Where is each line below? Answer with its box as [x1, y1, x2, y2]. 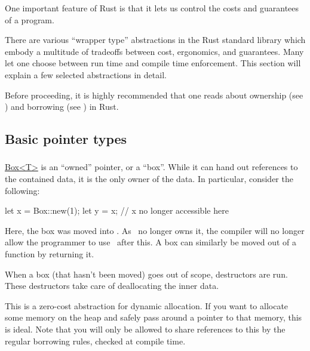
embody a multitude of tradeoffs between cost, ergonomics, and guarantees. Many [5, 45, 304, 57]
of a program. [5, 13, 54, 26]
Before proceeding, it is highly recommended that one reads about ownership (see [5, 88, 303, 101]
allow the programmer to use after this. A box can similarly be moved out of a [5, 236, 297, 248]
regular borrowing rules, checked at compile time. [5, 334, 186, 347]
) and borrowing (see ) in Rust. [5, 100, 119, 113]
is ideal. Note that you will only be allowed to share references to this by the [5, 322, 286, 335]
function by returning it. [5, 248, 94, 260]
